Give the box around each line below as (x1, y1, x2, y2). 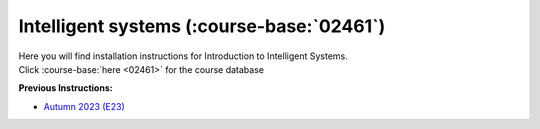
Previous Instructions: (18, 82, 114, 94)
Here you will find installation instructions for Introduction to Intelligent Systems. (18, 50, 349, 62)
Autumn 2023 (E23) (43, 100, 125, 112)
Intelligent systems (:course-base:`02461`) (18, 15, 386, 37)
